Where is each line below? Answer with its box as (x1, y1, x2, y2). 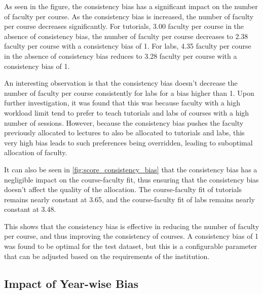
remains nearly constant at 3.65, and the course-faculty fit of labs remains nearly (4, 194, 255, 204)
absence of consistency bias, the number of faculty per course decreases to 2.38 (4, 30, 248, 41)
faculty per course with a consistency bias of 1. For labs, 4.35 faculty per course (4, 41, 251, 51)
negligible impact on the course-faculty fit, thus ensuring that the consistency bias (4, 174, 259, 185)
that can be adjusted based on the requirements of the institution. (4, 250, 210, 261)
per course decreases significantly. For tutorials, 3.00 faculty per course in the (4, 21, 244, 31)
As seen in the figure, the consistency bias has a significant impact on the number (4, 1, 258, 11)
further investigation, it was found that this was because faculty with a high (4, 97, 240, 108)
